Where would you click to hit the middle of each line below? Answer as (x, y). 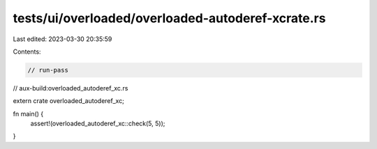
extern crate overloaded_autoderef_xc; (69, 101)
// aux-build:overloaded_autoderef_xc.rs (71, 88)
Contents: (27, 52)
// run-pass (48, 70)
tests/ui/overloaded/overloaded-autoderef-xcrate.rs (169, 18)
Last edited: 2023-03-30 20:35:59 (62, 39)
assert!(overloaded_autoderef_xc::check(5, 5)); (98, 124)
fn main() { (28, 113)
